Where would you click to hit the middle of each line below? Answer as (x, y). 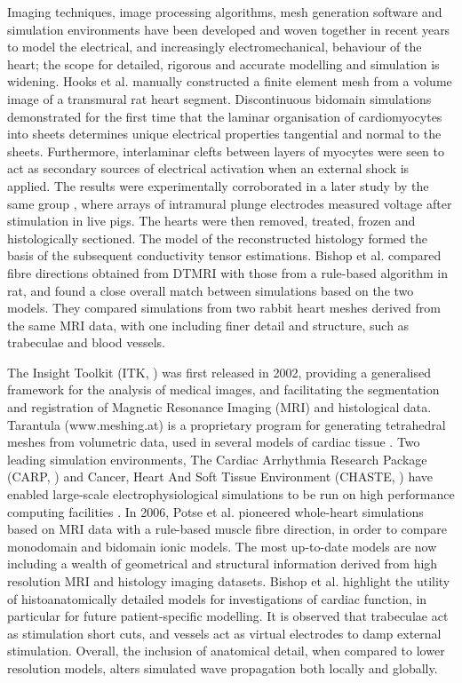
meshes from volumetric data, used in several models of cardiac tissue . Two (214, 442)
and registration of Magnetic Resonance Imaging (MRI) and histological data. (219, 407)
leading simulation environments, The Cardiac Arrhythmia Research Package (217, 459)
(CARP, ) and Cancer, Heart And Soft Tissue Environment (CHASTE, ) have (220, 477)
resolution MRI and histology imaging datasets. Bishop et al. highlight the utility (229, 581)
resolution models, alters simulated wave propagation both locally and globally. (223, 667)
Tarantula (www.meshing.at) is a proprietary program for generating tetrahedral (227, 424)
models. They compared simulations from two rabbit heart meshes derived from (224, 308)
